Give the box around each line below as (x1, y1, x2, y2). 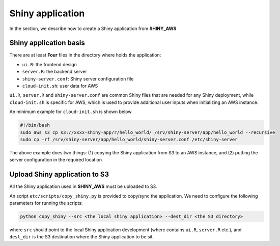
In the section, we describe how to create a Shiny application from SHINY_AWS (9, 25, 177, 32)
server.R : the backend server (22, 69, 88, 75)
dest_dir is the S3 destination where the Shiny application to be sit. (9, 234, 154, 240)
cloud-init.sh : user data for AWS (22, 83, 98, 89)
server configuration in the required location (9, 157, 102, 163)
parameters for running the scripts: (9, 200, 83, 206)
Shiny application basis (9, 39, 85, 47)
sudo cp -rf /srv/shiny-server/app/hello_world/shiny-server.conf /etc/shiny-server (20, 136, 238, 142)
